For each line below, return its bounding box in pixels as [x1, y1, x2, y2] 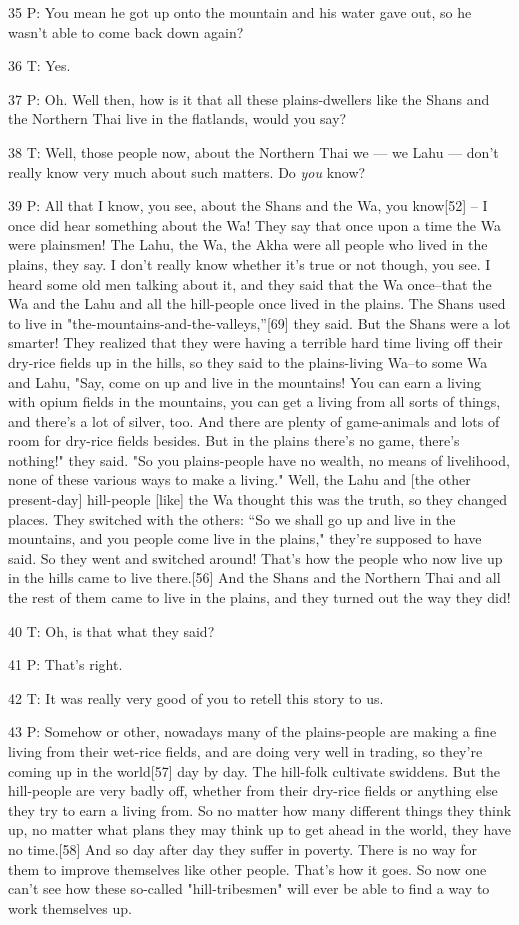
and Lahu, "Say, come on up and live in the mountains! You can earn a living [8, 371, 482, 392]
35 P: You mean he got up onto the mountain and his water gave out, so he [8, 2, 472, 22]
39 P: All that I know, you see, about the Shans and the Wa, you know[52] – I [8, 195, 488, 216]
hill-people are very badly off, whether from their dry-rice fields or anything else [8, 780, 498, 801]
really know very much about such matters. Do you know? [8, 161, 366, 182]
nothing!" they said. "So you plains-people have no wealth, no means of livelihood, [8, 449, 510, 470]
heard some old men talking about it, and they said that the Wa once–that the [8, 273, 492, 294]
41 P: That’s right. [8, 654, 123, 675]
